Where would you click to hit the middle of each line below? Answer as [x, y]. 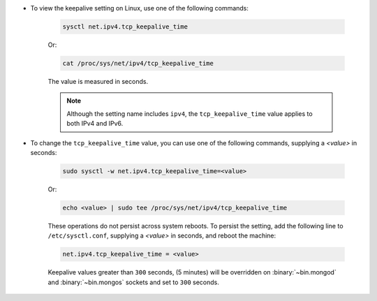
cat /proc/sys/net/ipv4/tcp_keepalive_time [138, 63]
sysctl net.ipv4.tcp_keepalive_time [125, 27]
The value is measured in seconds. [98, 81]
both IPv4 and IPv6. [95, 124]
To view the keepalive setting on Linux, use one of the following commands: [140, 8]
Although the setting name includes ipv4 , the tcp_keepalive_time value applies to [190, 113]
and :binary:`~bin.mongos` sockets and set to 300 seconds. [133, 282]
